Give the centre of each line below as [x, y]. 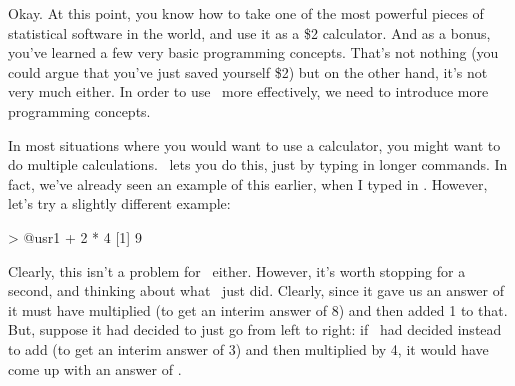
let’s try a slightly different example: [119, 203]
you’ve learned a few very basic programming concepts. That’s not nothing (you [253, 52]
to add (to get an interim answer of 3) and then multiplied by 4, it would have [248, 348]
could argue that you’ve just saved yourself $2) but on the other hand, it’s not [248, 71]
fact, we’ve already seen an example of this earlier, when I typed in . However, [248, 183]
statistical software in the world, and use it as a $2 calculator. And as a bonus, [249, 32]
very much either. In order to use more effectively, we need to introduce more [248, 91]
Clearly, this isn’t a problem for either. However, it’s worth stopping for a [237, 270]
